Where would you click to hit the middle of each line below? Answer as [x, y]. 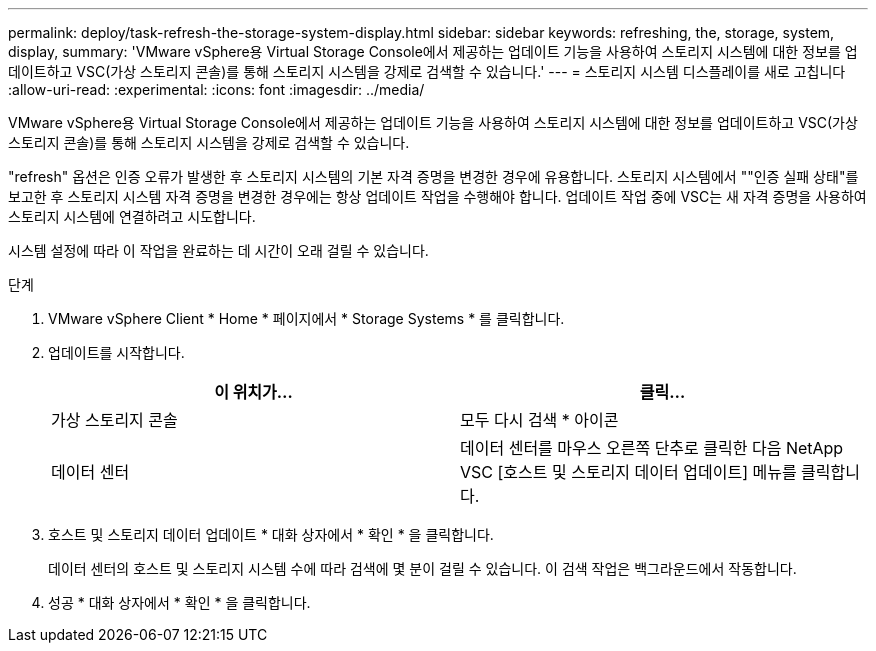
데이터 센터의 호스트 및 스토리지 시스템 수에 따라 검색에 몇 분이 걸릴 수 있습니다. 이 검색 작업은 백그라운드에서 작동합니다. [422, 568]
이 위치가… [253, 392]
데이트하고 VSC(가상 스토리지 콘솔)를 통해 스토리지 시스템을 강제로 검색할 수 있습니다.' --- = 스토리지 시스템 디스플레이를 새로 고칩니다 [427, 71]
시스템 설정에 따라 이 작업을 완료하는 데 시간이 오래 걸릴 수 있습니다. [218, 250]
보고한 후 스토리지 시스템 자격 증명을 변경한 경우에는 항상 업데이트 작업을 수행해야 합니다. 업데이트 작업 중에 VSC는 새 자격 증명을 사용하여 [437, 196]
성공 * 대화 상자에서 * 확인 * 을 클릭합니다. [179, 602]
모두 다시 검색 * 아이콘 [539, 420]
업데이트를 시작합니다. [116, 352]
